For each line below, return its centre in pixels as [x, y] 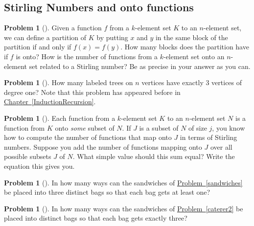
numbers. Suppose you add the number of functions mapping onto [103, 147]
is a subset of [159, 127]
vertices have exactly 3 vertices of [192, 82]
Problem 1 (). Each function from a [60, 118]
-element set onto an [194, 56]
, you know [229, 127]
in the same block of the [192, 37]
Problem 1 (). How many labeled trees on [69, 82]
